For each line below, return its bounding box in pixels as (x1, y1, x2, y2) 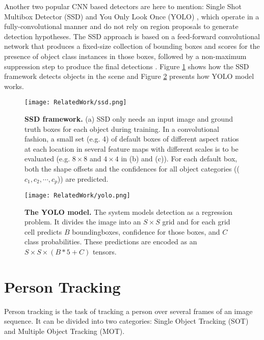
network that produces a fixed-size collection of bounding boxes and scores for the (4, 41, 260, 51)
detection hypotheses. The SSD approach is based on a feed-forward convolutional (4, 31, 260, 41)
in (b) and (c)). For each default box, (121, 153, 237, 164)
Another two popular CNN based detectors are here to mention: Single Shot (4, 1, 242, 11)
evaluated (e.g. (24, 153, 70, 164)
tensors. (92, 246, 117, 257)
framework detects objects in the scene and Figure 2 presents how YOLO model (4, 71, 254, 81)
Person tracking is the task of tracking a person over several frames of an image (4, 305, 253, 316)
